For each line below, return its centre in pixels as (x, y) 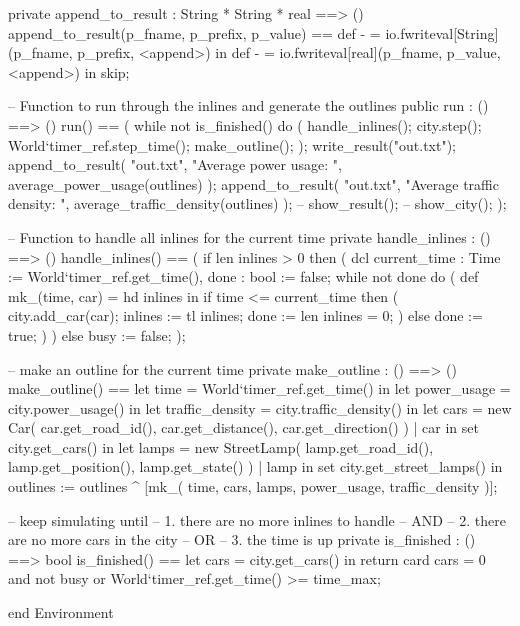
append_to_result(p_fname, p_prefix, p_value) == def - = (194, 32)
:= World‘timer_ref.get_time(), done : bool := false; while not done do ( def (243, 276)
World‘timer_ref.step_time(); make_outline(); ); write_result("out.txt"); (232, 144)
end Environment (61, 612)
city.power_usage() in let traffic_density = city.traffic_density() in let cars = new (260, 407)
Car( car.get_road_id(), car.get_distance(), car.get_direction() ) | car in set (243, 427)
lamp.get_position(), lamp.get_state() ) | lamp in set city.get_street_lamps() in (255, 466)
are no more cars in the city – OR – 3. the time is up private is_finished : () (242, 539)
